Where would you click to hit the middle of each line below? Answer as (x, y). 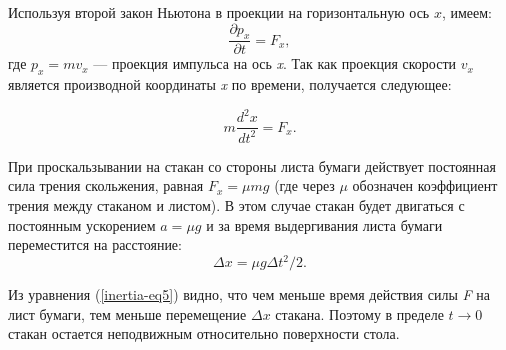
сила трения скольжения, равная (106, 185)
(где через (304, 185)
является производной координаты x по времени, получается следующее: (230, 84)
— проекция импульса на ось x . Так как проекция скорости (275, 63)
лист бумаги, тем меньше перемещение (127, 313)
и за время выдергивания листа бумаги (324, 224)
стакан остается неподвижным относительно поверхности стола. (204, 333)
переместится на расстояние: (95, 244)
